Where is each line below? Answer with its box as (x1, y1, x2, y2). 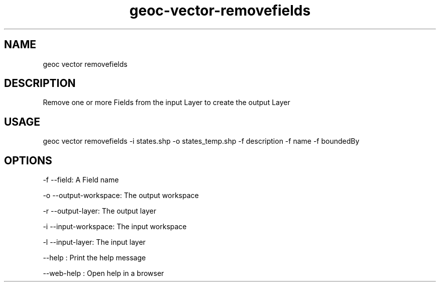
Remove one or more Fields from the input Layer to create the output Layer (43, 98, 290, 107)
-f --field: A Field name (43, 175, 119, 184)
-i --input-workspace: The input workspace (43, 222, 187, 231)
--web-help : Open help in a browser (43, 269, 164, 278)
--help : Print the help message (43, 253, 146, 262)
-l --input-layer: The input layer (43, 238, 146, 247)
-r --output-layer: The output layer (43, 207, 156, 216)
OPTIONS (4, 154, 52, 167)
